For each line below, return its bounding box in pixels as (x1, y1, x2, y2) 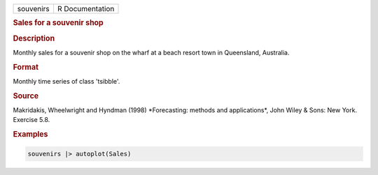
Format (13, 62, 38, 72)
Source (13, 91, 39, 100)
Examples (13, 130, 48, 139)
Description (13, 33, 55, 43)
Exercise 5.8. (13, 116, 50, 124)
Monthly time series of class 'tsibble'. (13, 77, 120, 85)
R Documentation (57, 4, 115, 13)
